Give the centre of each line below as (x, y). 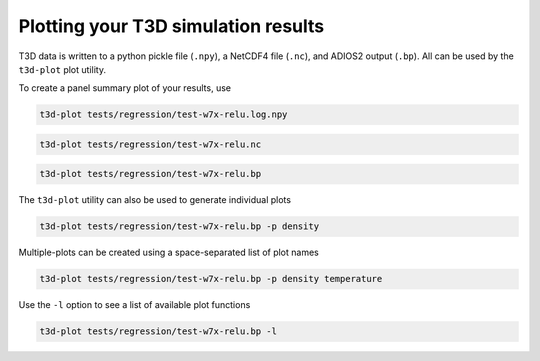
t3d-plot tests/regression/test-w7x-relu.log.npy (163, 114)
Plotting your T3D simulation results (171, 26)
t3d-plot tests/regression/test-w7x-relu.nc (150, 144)
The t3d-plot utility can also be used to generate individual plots (155, 200)
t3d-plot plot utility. (62, 69)
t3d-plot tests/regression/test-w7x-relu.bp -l (158, 331)
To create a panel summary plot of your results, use (125, 88)
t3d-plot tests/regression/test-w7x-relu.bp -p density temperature (211, 279)
